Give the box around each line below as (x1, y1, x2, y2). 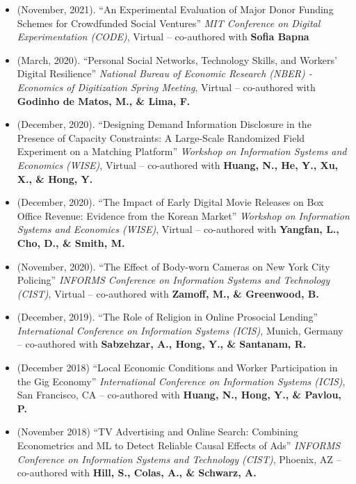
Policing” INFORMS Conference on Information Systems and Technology (17, 273, 330, 287)
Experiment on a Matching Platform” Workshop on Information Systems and (17, 144, 347, 159)
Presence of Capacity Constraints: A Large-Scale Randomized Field (17, 130, 305, 145)
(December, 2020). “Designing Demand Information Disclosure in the (17, 117, 311, 131)
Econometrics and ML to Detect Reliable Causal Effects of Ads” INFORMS (17, 438, 341, 453)
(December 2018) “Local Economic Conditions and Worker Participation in (17, 360, 338, 375)
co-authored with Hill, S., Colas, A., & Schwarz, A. (17, 465, 257, 480)
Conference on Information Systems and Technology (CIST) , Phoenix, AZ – (17, 451, 341, 466)
